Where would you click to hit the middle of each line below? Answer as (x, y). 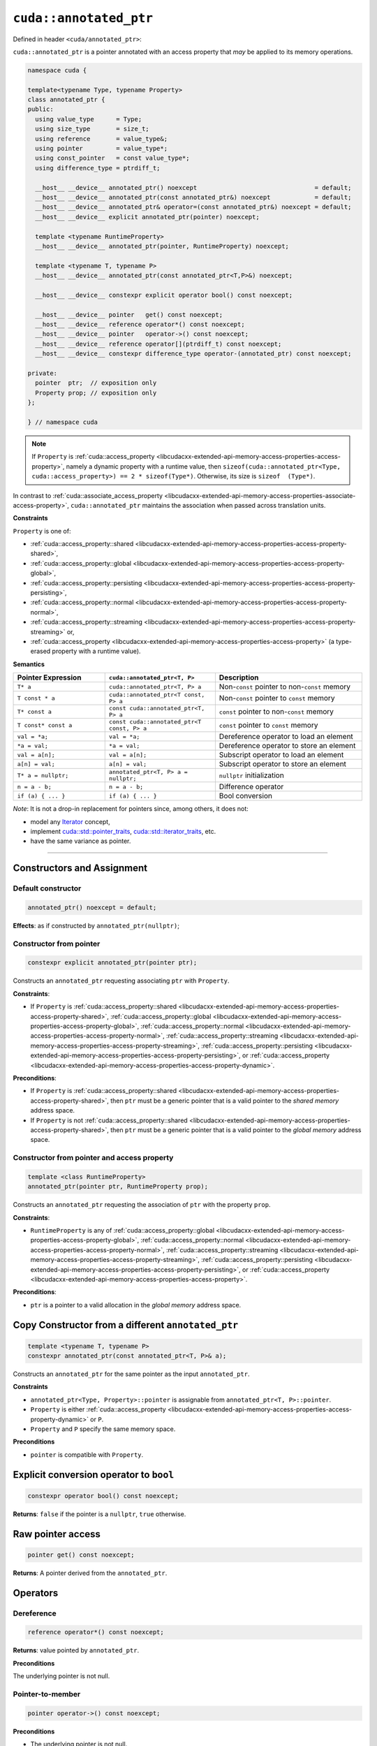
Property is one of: (42, 531)
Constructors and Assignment (80, 868)
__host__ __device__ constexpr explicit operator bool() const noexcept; (164, 295)
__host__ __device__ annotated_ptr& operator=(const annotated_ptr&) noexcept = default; (193, 207)
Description (239, 677)
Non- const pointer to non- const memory (284, 687)
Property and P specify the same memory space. (103, 1429)
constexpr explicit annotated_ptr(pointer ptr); (112, 963)
